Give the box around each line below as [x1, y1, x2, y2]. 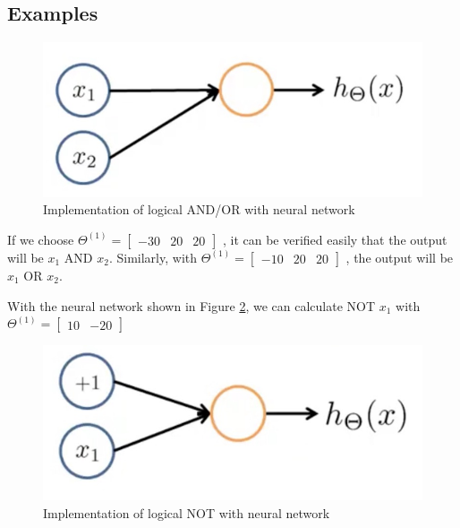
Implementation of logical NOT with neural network [43, 503, 330, 522]
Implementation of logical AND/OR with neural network [43, 200, 355, 219]
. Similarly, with [108, 247, 198, 266]
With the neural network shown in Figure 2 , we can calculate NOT [7, 296, 376, 315]
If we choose [7, 229, 74, 248]
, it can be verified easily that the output [222, 229, 447, 248]
